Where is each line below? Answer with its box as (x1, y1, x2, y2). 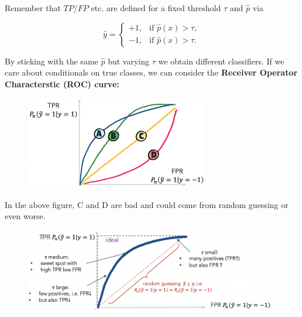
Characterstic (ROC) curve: (5, 77, 119, 90)
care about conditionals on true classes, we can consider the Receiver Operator (5, 66, 298, 79)
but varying (108, 54, 149, 67)
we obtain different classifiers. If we (158, 54, 284, 67)
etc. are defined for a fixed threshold (91, 2, 221, 13)
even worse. (5, 210, 46, 222)
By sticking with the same (5, 54, 98, 67)
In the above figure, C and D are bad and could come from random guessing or (5, 198, 289, 210)
